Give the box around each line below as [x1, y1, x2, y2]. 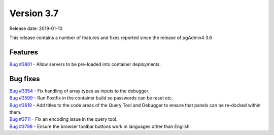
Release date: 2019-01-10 [9, 25, 63, 31]
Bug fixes [9, 74, 40, 83]
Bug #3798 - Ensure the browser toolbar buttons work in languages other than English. [9, 123, 191, 129]
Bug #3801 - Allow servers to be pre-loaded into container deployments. [9, 61, 161, 67]
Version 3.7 [9, 8, 59, 19]
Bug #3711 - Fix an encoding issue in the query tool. [9, 116, 118, 122]
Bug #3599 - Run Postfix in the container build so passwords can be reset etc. [9, 95, 174, 101]
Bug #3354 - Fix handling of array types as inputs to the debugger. [9, 88, 150, 94]
